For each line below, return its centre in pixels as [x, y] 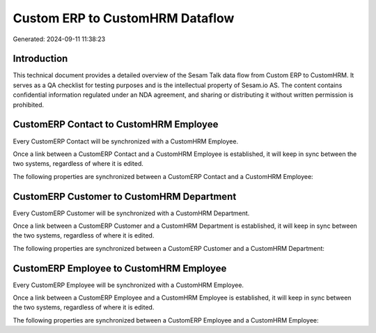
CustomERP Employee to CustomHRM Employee [120, 268]
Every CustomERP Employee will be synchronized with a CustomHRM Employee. [128, 285]
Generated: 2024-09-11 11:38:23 [59, 39]
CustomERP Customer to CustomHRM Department [125, 196]
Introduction [40, 59]
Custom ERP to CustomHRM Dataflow [124, 18]
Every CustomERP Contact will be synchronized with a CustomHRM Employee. [126, 141]
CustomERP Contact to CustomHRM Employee [116, 124]
